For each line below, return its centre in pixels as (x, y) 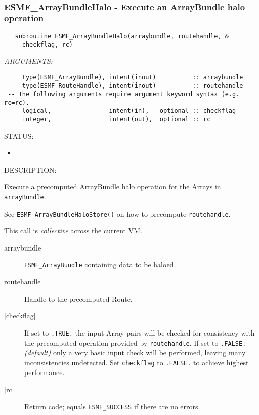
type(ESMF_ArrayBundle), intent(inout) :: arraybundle (133, 77)
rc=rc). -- (22, 102)
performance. (45, 372)
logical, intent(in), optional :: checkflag (129, 111)
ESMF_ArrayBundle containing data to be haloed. (100, 264)
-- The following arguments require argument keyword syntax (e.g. (124, 94)
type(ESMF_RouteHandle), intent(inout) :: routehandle (133, 86)
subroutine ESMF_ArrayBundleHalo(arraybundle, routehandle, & (122, 36)
